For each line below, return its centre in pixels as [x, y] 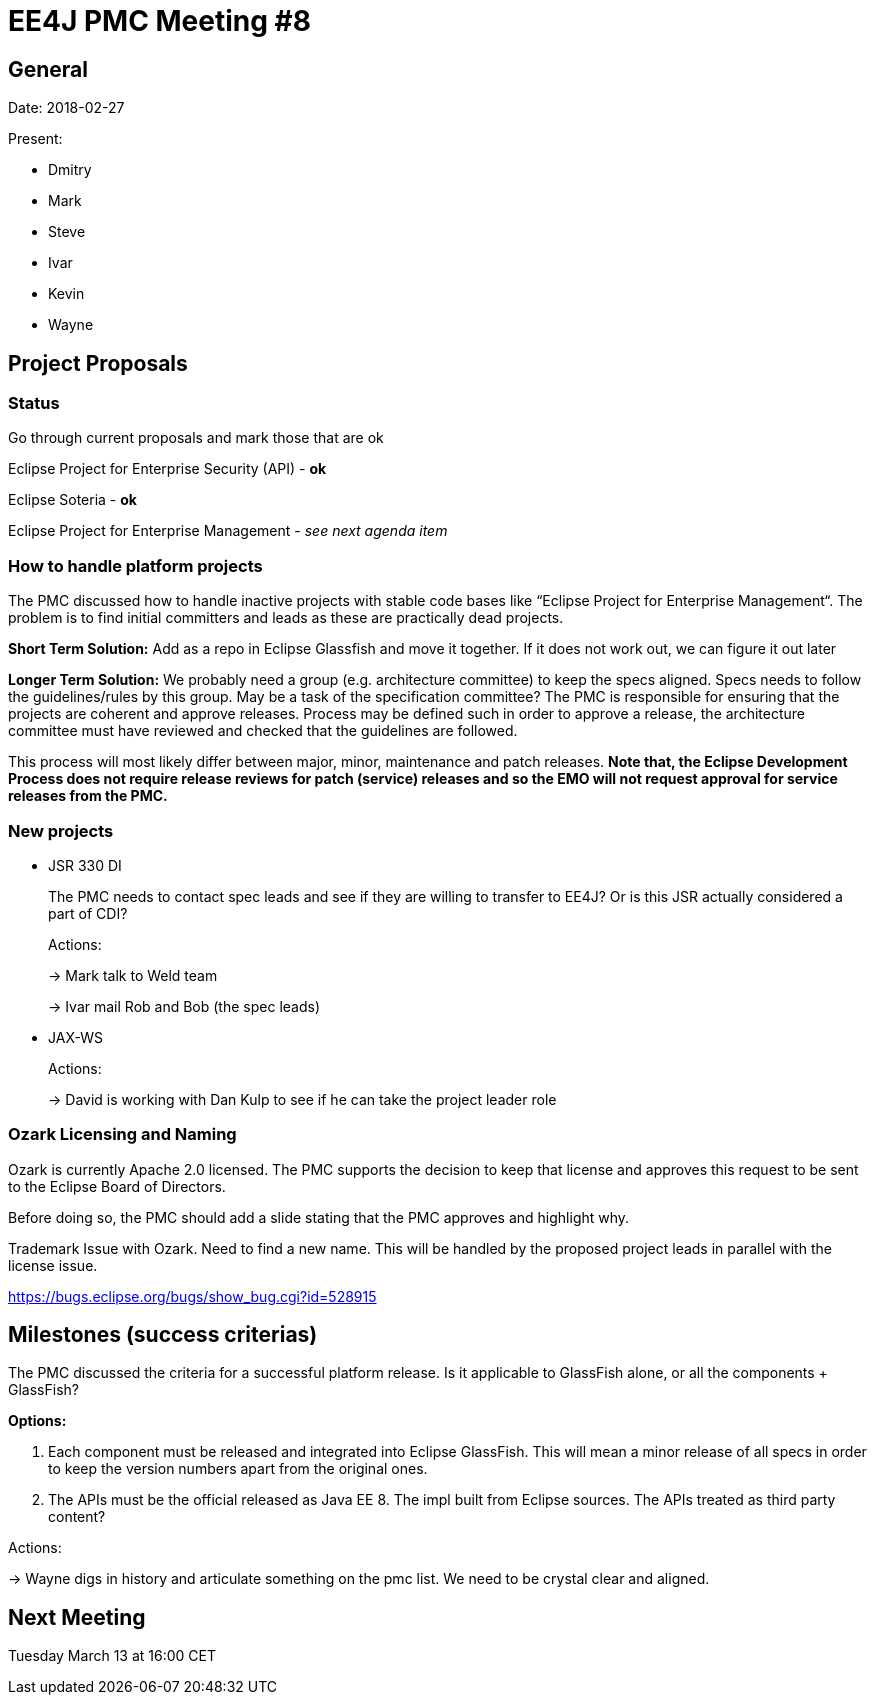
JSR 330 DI [85, 865]
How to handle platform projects [135, 565]
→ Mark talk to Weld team [133, 975]
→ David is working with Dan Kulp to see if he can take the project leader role [302, 1099]
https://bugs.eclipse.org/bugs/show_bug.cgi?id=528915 [192, 1296]
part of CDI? [88, 913]
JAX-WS [75, 1037]
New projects [61, 830]
